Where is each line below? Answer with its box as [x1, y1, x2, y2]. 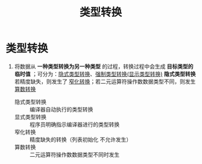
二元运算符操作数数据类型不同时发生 [29, 151, 120, 158]
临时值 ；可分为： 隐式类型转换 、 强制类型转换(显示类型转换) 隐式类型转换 [14, 70, 196, 77]
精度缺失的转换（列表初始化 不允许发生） [29, 136, 132, 143]
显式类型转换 [14, 113, 46, 121]
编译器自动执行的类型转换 [29, 106, 93, 113]
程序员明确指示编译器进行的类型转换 [29, 121, 120, 128]
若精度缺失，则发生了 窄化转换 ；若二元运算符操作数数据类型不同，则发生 [14, 78, 196, 85]
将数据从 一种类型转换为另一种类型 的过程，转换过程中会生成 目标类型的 [14, 63, 194, 70]
